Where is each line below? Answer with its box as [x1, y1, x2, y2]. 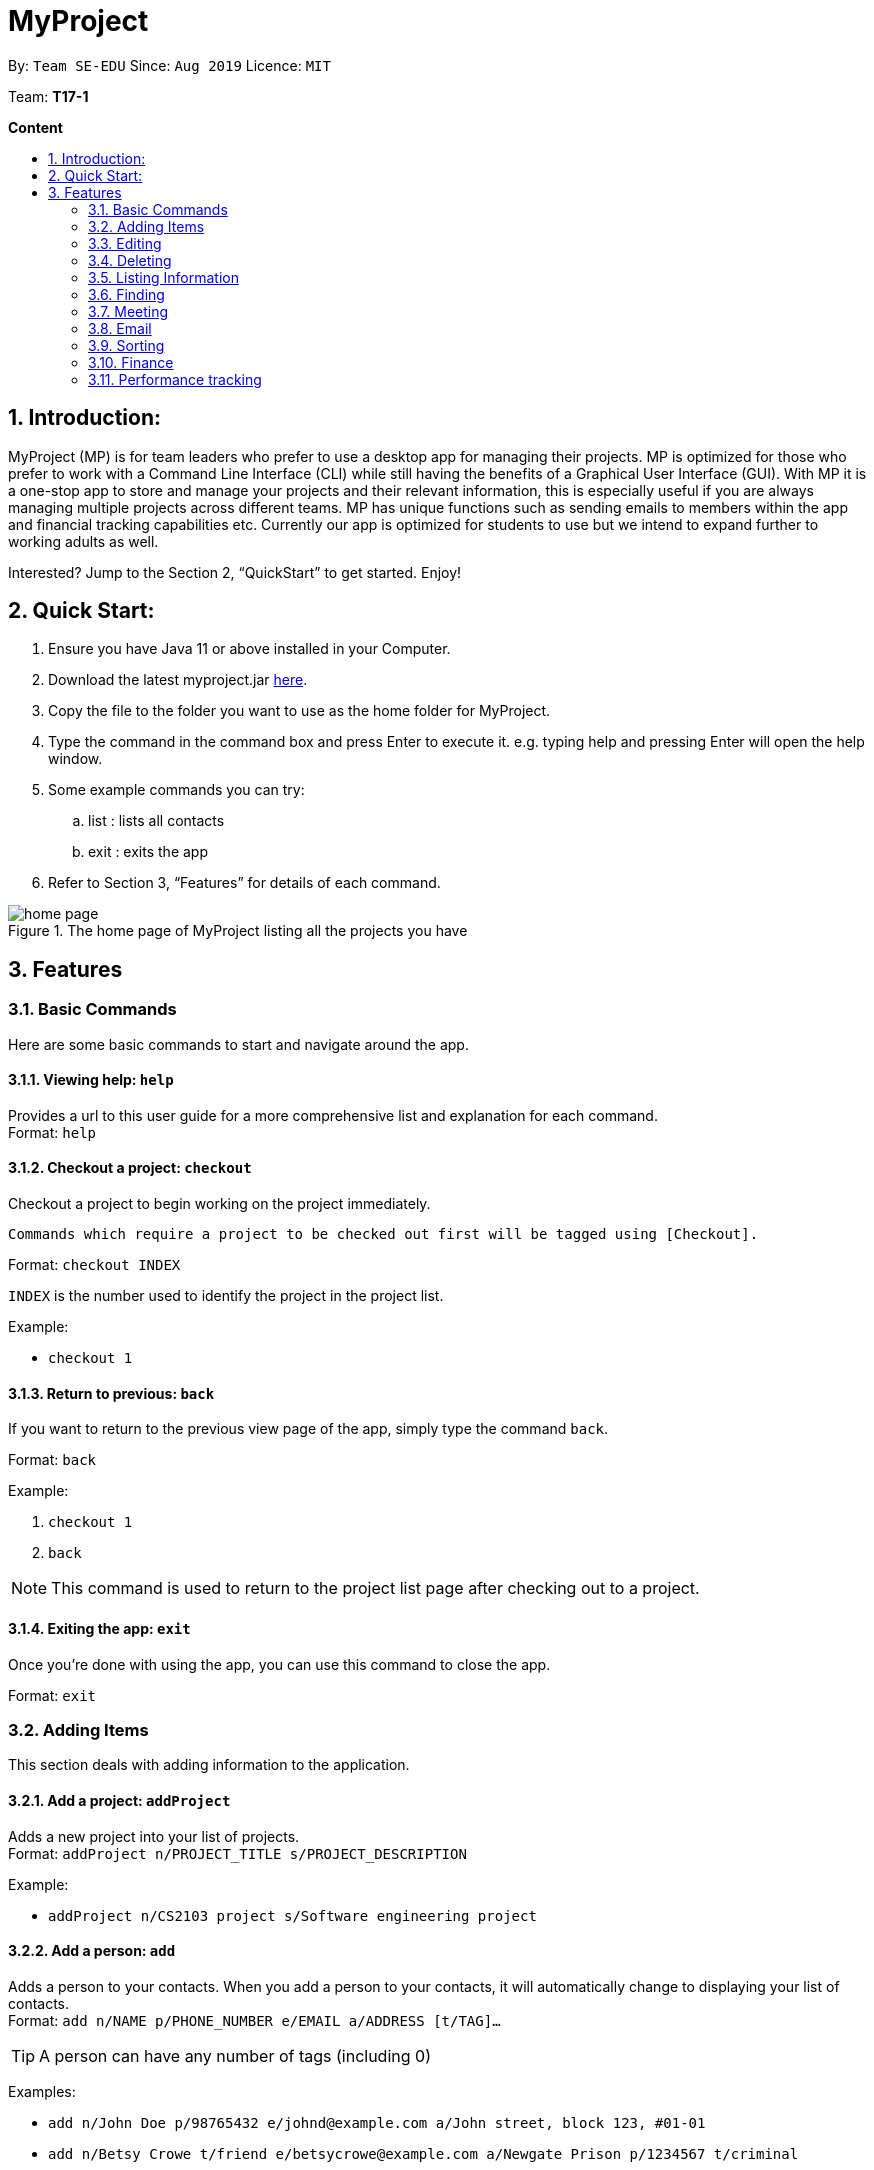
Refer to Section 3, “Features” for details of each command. [48, 874, 441, 892]
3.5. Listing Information [88, 268, 239, 286]
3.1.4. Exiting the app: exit [8, 1619, 191, 1637]
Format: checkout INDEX [8, 1256, 181, 1274]
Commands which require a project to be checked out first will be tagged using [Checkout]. [8, 1226, 759, 1243]
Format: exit [8, 1686, 96, 1704]
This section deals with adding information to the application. [8, 1756, 410, 1774]
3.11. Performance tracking [88, 370, 262, 388]
